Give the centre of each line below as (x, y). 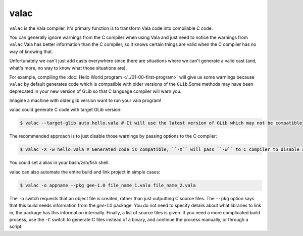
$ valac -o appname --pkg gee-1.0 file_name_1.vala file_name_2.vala (108, 185)
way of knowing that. (31, 51)
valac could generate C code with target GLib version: (65, 110)
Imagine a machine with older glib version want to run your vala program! (85, 100)
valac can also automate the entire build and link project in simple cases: (85, 172)
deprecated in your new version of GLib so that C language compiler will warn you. (95, 91)
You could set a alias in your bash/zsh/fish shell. (59, 163)
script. (16, 226)
